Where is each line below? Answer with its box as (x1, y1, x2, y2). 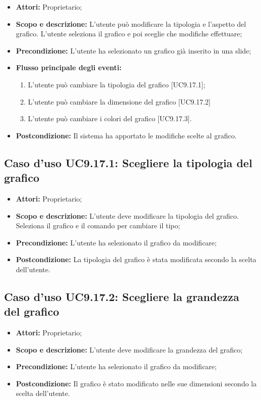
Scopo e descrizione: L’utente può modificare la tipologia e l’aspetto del (16, 18, 246, 29)
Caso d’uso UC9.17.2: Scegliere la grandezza (4, 288, 239, 304)
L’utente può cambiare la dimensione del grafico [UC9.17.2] (28, 96, 211, 107)
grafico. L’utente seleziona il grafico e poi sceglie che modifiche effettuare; (16, 28, 242, 39)
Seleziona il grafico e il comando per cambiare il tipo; (16, 220, 180, 231)
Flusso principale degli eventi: (16, 62, 122, 73)
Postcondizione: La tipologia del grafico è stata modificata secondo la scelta (16, 254, 256, 265)
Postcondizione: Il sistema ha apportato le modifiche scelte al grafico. (16, 130, 237, 140)
